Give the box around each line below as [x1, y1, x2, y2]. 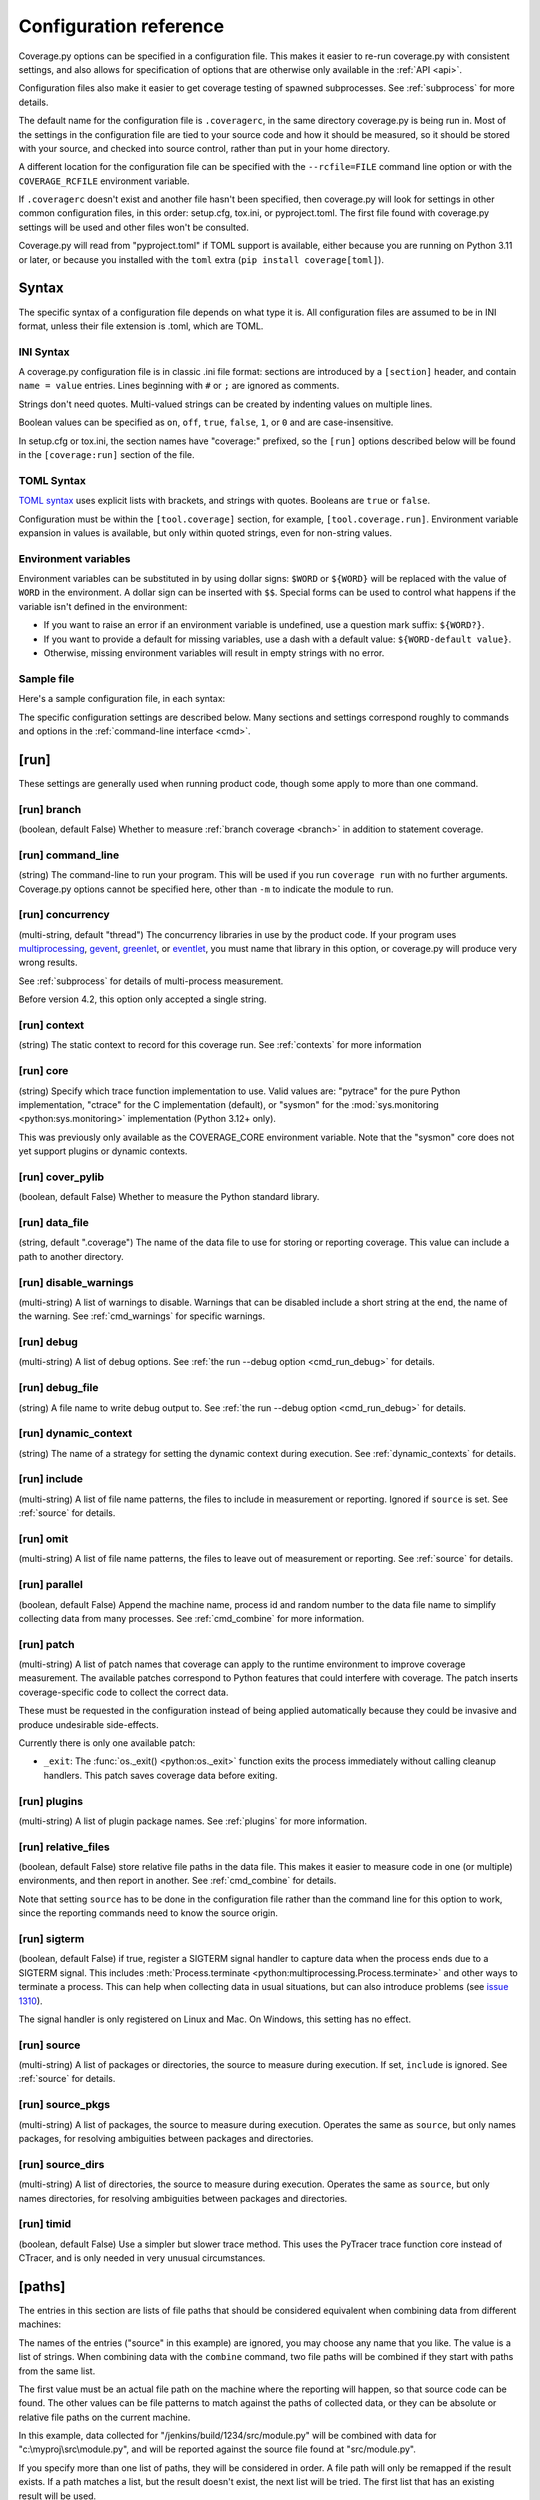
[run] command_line [18, 848, 120, 862]
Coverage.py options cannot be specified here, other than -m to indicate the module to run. [18, 883, 394, 895]
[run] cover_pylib [18, 1170, 105, 1184]
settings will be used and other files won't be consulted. [18, 221, 249, 233]
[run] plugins [18, 1794, 84, 1808]
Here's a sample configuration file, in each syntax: [18, 693, 226, 705]
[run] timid [18, 2217, 72, 2231]
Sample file [18, 671, 75, 685]
